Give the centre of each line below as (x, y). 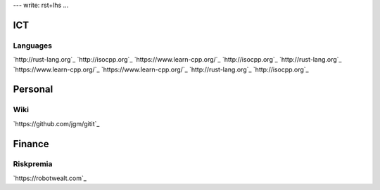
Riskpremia (33, 164)
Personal (33, 89)
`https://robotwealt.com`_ (50, 178)
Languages (33, 46)
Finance (31, 144)
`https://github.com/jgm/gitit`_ (56, 123)
